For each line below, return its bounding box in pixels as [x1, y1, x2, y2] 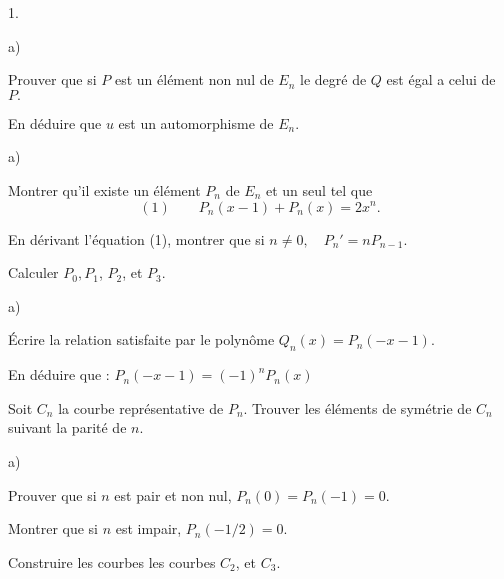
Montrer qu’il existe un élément [8, 179, 201, 200]
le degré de [300, 69, 367, 90]
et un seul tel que [266, 179, 373, 200]
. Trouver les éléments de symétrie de [243, 397, 472, 418]
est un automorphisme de [118, 112, 274, 133]
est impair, [115, 518, 182, 539]
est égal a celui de [386, 69, 496, 90]
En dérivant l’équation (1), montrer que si [8, 228, 265, 249]
